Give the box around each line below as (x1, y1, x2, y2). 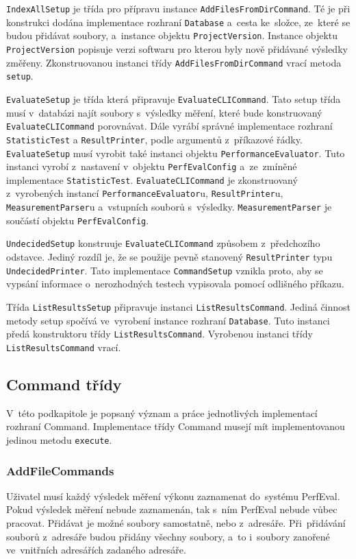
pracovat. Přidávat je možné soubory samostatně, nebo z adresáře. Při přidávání (6, 516, 346, 530)
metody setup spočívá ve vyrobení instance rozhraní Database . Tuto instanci (6, 313, 330, 327)
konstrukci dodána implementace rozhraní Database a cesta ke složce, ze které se (6, 14, 351, 29)
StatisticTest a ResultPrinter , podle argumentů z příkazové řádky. (6, 132, 303, 146)
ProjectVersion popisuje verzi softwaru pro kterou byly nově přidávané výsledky (6, 41, 348, 56)
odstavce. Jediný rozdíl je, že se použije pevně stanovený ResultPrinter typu (6, 250, 333, 264)
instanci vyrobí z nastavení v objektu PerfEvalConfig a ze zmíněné (6, 159, 297, 174)
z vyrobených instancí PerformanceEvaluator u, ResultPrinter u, (6, 186, 283, 200)
